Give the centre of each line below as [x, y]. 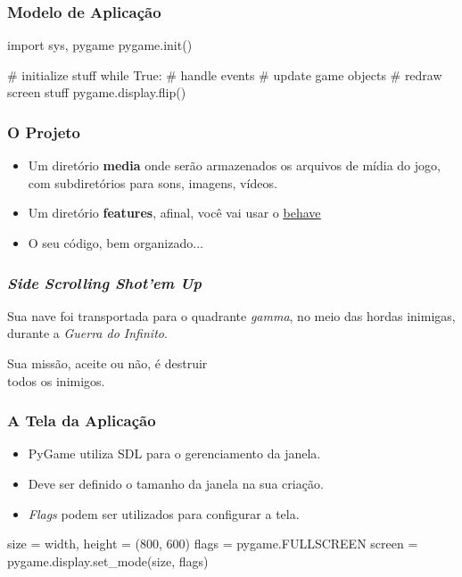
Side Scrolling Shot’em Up [105, 282]
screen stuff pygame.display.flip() [97, 92]
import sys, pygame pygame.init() [100, 45]
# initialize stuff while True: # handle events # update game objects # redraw [225, 74]
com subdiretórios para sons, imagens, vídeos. [153, 182]
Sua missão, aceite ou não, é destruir [107, 363]
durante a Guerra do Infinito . [87, 333]
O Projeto [44, 132]
